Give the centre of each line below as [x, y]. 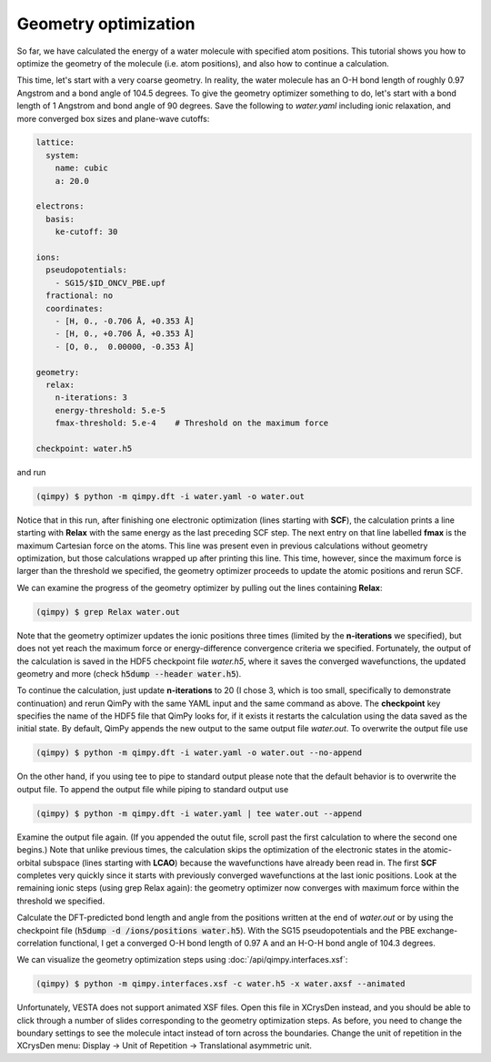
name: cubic [82, 168]
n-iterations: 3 [91, 398]
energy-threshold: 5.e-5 [110, 410]
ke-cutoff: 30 [86, 232]
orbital [29, 863]
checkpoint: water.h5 [84, 448]
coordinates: [75, 308]
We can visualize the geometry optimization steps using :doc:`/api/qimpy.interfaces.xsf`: [182, 960]
